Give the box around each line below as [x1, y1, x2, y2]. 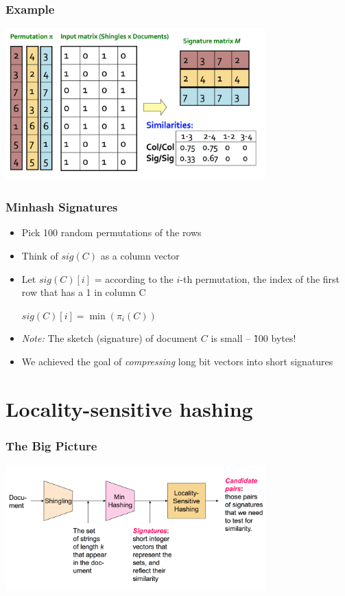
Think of [21, 249, 58, 263]
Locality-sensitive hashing [5, 394, 253, 422]
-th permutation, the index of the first [180, 271, 340, 286]
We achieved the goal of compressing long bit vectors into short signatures [21, 354, 333, 369]
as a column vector [100, 249, 180, 263]
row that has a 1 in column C [21, 285, 146, 299]
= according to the [94, 271, 174, 286]
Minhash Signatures [5, 198, 118, 216]
